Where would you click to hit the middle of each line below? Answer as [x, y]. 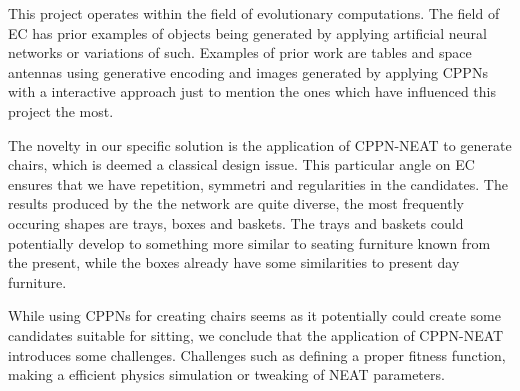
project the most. [61, 110]
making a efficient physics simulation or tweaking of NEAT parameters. [226, 374]
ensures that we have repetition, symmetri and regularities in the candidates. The [258, 183]
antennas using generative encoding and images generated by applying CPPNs [248, 71]
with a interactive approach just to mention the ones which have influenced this [252, 91]
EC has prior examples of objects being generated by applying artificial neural [247, 32]
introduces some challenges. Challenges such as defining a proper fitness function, [257, 354]
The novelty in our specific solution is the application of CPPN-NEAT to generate [260, 144]
